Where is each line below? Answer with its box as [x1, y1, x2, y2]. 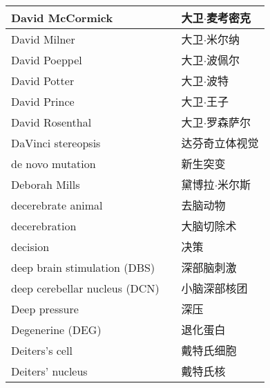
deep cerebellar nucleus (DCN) [11, 279, 160, 296]
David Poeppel [11, 51, 82, 68]
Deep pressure [11, 300, 79, 317]
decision [11, 238, 50, 255]
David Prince [11, 93, 75, 109]
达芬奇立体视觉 [181, 135, 259, 151]
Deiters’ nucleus [11, 362, 88, 379]
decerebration [11, 217, 77, 234]
